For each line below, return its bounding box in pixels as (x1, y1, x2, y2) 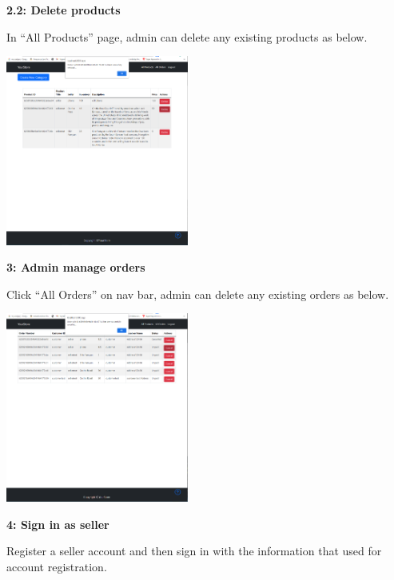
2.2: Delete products (6, 2, 121, 18)
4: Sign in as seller (6, 515, 109, 532)
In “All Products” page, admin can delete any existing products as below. (6, 28, 368, 45)
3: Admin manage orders (6, 259, 145, 276)
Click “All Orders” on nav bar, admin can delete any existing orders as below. (6, 285, 389, 302)
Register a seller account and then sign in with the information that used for (6, 542, 382, 559)
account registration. (6, 558, 107, 574)
